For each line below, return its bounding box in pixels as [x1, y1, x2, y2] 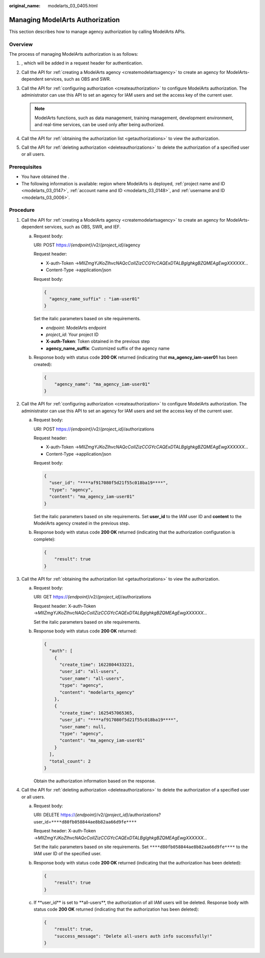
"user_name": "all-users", [59, 675, 125, 681]
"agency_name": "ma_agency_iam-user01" [54, 382, 151, 387]
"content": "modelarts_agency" [59, 690, 135, 695]
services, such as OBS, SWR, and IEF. [44, 224, 121, 230]
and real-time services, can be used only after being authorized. [34, 122, 164, 128]
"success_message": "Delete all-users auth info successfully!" [54, 933, 212, 939]
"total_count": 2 [49, 759, 91, 764]
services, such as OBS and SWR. [44, 76, 111, 82]
